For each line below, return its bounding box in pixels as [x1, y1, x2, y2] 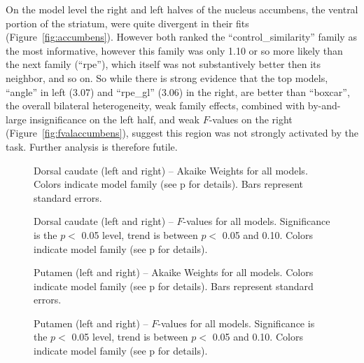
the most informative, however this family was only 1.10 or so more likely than [6, 43, 343, 57]
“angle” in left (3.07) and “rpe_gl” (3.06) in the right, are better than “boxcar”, [6, 84, 350, 99]
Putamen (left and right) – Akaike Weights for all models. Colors [34, 265, 314, 280]
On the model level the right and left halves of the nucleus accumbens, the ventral [6, 2, 358, 16]
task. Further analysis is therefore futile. [6, 139, 178, 153]
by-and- [307, 98, 341, 113]
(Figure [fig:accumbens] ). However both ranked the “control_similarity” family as [6, 29, 357, 44]
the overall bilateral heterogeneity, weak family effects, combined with [6, 98, 305, 113]
